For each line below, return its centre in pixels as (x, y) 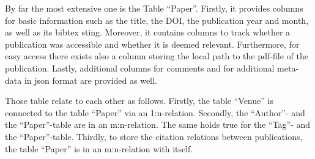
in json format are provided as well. (91, 80)
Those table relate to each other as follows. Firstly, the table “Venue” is (139, 101)
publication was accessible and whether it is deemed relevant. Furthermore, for (152, 44)
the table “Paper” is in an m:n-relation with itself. (99, 148)
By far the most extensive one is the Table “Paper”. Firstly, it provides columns (154, 8)
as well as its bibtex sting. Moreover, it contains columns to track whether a (148, 32)
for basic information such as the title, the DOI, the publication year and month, (157, 20)
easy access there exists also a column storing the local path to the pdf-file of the (157, 56)
